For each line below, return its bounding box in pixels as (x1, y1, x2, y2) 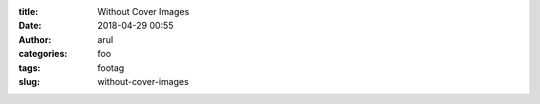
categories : (18, 48, 68, 60)
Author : (18, 33, 52, 45)
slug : (18, 75, 40, 87)
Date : (18, 20, 42, 32)
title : (18, 6, 39, 17)
